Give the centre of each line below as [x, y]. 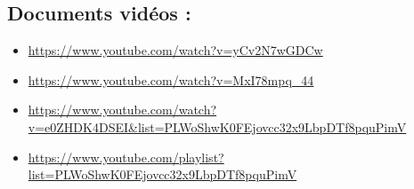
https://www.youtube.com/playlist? [126, 157]
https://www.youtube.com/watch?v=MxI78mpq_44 [171, 79]
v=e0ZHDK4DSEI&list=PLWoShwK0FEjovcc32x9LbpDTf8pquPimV [217, 126]
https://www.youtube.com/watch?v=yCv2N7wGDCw [175, 50]
